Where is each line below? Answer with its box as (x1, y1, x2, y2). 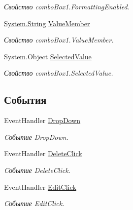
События (4, 92, 47, 107)
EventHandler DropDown (4, 115, 81, 126)
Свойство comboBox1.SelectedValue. (4, 68, 113, 78)
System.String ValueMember (4, 18, 90, 28)
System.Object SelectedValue (4, 51, 92, 61)
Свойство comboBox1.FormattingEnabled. (4, 1, 130, 11)
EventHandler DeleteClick (4, 148, 82, 159)
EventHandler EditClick (4, 181, 76, 192)
